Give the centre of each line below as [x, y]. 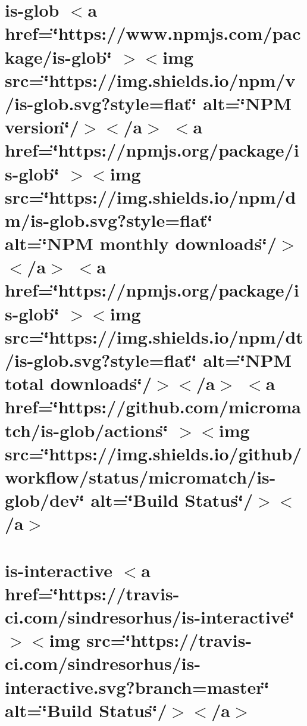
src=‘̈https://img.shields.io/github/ [153, 453]
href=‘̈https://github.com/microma [153, 406]
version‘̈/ [42, 127]
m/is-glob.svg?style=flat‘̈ [109, 219]
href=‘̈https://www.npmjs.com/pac [153, 33]
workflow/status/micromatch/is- [140, 476]
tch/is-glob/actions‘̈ [87, 430]
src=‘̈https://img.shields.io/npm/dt [154, 336]
